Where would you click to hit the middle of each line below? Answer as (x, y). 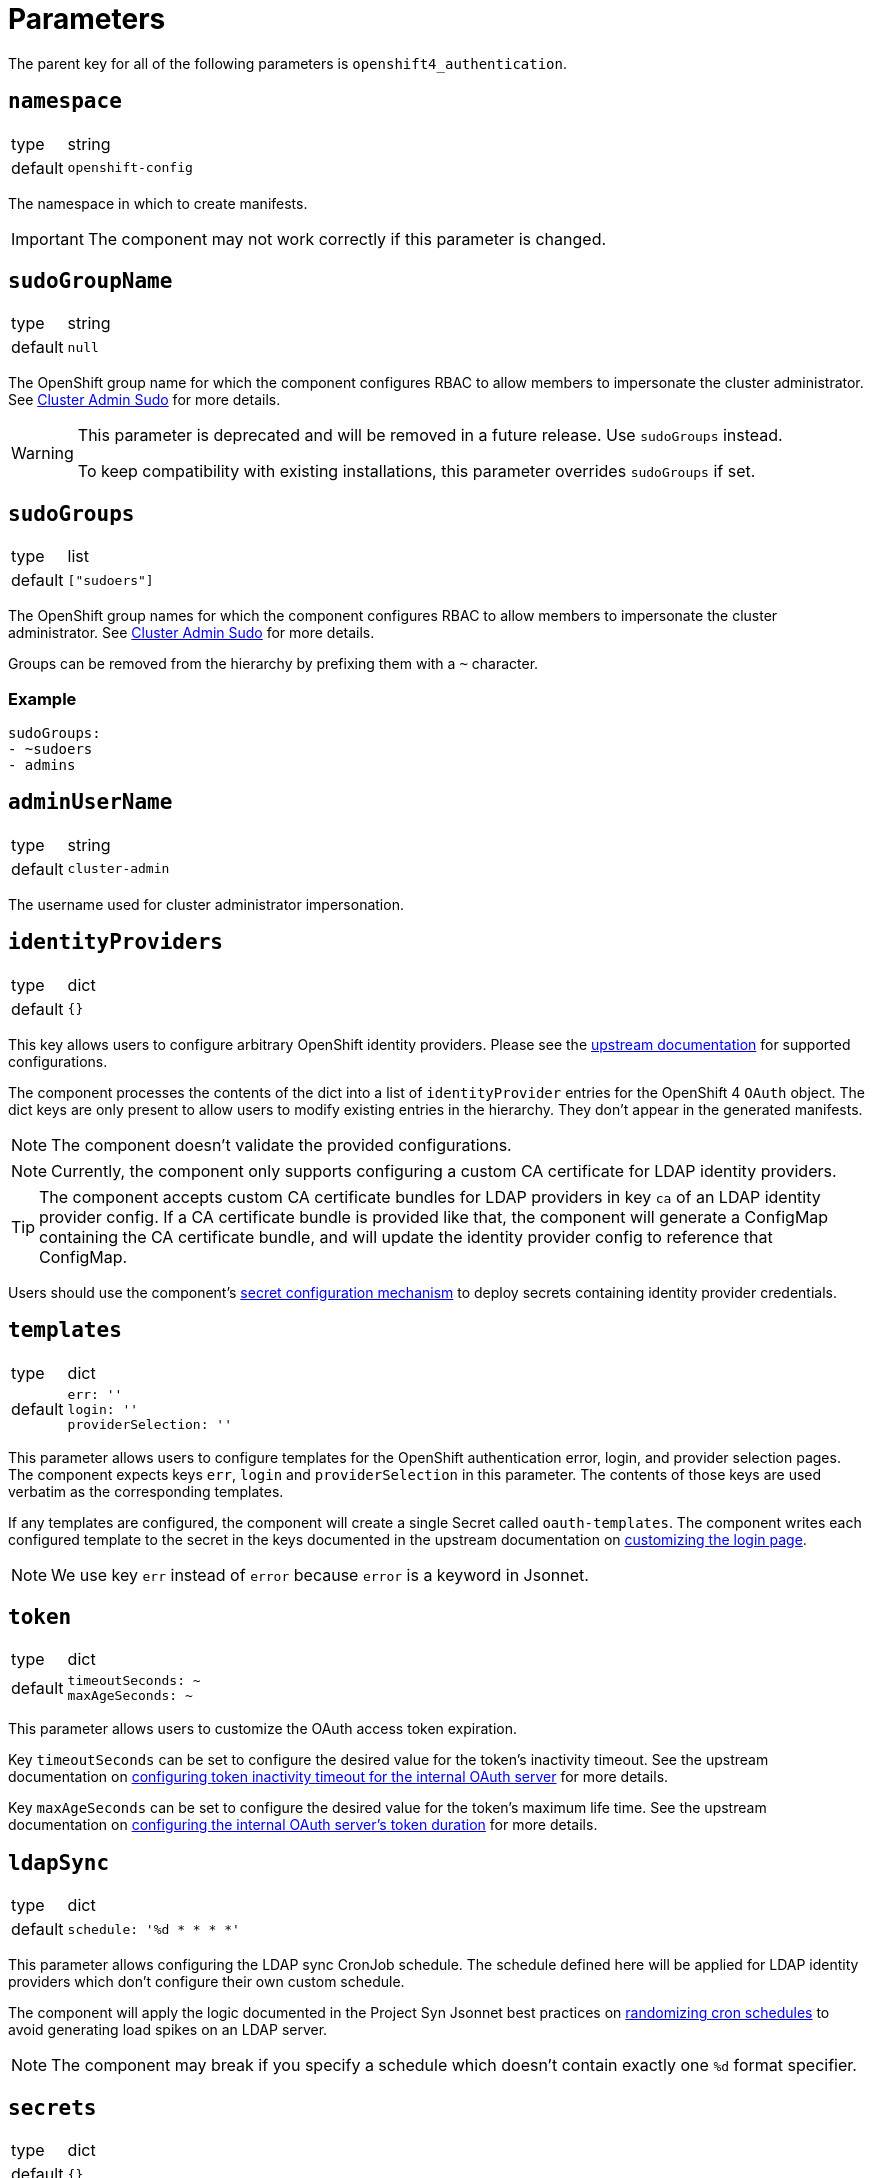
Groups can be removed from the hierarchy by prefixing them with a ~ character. (273, 664)
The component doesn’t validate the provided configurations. (281, 1144)
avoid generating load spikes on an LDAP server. (168, 2030)
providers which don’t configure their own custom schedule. (206, 1982)
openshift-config (130, 168)
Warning (42, 453)
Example (42, 698)
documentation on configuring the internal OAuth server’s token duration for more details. (303, 1825)
